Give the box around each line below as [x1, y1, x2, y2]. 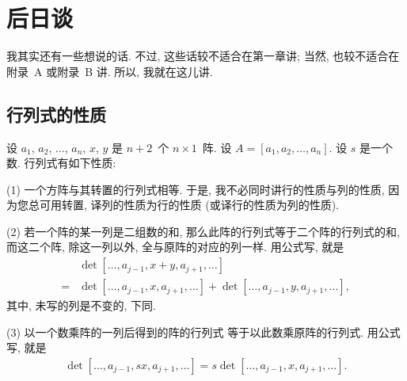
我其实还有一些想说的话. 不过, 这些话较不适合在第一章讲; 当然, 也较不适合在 [6, 48, 400, 64]
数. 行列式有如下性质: [6, 154, 116, 171]
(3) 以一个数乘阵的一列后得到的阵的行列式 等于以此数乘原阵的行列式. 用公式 [6, 323, 401, 340]
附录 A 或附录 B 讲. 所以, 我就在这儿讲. [6, 63, 213, 79]
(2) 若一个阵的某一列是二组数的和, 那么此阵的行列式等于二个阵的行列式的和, [6, 223, 400, 239]
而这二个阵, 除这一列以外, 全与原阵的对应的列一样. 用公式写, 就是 [6, 238, 344, 255]
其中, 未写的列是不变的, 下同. [6, 297, 156, 314]
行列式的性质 [6, 101, 106, 126]
